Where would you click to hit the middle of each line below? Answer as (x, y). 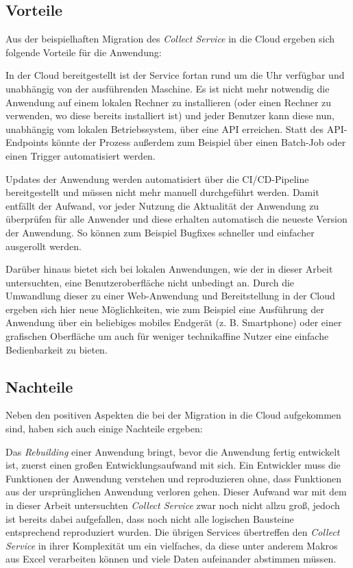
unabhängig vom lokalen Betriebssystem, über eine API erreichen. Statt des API (175, 128)
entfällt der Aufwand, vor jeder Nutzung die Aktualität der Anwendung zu (162, 205)
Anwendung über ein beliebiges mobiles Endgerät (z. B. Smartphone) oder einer (174, 322)
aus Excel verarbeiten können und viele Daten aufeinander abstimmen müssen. (171, 559)
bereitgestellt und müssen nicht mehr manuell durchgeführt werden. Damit (162, 192)
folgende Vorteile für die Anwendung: (84, 52)
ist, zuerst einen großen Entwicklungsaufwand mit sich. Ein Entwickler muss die (173, 465)
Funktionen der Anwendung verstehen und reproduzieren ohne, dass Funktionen (174, 478)
